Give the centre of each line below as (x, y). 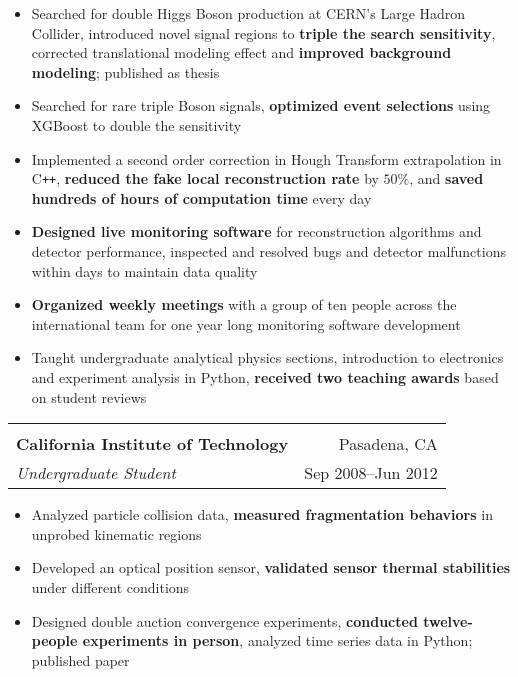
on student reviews (89, 396)
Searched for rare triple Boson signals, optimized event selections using (261, 105)
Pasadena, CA (388, 444)
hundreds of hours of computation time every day (201, 197)
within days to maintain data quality (144, 270)
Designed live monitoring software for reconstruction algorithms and (256, 231)
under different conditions (110, 586)
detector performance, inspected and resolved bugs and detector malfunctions (268, 251)
